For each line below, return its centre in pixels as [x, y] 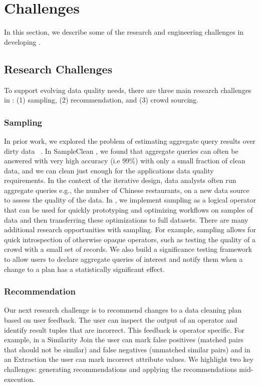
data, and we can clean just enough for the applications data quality [109, 170]
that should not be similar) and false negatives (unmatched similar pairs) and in [127, 349]
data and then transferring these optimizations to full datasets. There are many [126, 219]
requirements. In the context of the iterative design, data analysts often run [120, 180]
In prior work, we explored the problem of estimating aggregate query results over [130, 140]
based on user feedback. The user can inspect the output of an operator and [121, 320]
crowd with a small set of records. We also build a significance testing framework [128, 249]
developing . [23, 41]
